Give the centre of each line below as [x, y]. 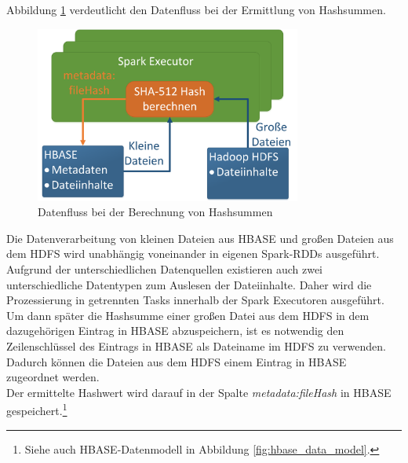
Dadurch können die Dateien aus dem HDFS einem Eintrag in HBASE [177, 361]
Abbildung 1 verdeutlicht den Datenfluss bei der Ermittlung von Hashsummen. [196, 9]
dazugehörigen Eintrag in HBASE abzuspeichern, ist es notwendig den [175, 331]
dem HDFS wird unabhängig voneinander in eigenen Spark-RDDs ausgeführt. [193, 254]
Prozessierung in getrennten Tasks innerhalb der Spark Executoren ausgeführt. [195, 300]
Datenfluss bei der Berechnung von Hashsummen [155, 212]
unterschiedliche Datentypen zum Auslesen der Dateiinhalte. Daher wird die [189, 284]
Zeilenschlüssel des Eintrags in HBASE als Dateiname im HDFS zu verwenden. [196, 345]
